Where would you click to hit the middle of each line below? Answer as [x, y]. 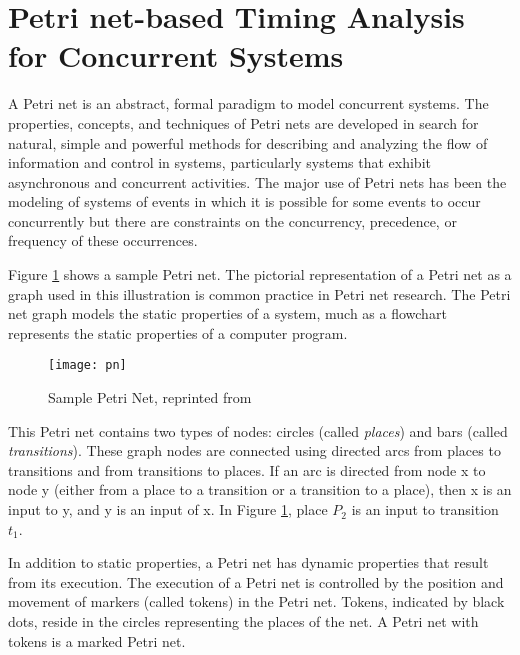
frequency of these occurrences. [103, 240]
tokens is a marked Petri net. [97, 640]
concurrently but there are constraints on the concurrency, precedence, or [232, 220]
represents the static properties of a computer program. [178, 332]
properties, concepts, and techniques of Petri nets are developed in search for [243, 122]
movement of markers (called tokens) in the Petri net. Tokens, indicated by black [256, 601]
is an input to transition [425, 509]
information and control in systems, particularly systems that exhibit [219, 162]
